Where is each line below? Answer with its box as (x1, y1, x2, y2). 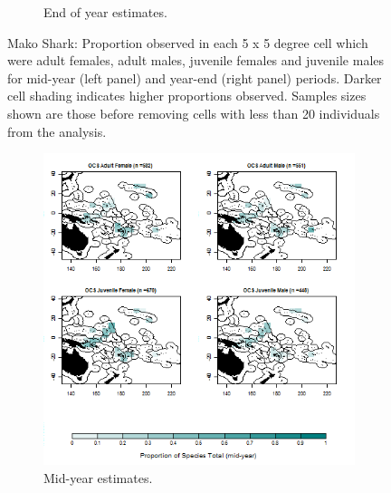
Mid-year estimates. (43, 468, 153, 487)
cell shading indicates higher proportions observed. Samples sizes (7, 86, 367, 105)
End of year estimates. (43, 3, 167, 21)
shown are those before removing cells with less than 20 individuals (7, 103, 380, 122)
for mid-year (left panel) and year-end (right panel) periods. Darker (7, 68, 382, 87)
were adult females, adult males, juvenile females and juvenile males (7, 51, 385, 70)
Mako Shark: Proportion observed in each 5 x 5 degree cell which (7, 33, 368, 52)
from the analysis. (7, 121, 107, 140)
